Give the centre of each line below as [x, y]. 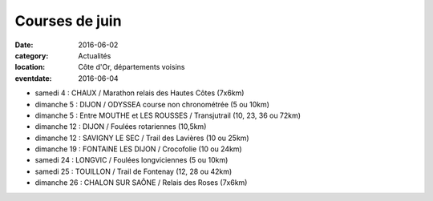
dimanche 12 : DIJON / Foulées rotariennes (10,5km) [121, 127]
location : [30, 67]
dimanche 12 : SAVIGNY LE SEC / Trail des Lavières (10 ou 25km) [142, 138]
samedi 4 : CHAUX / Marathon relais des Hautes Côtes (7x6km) [140, 93]
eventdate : [33, 78]
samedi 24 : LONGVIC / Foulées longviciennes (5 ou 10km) [132, 160]
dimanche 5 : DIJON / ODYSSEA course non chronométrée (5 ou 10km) [152, 104]
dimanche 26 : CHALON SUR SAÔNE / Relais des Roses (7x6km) [141, 183]
